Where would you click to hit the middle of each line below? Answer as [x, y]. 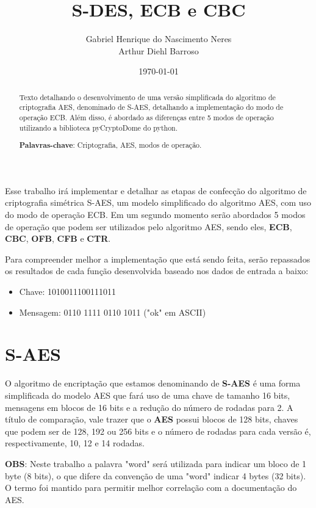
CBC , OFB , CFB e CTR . [58, 238]
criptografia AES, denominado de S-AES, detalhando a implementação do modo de [151, 107]
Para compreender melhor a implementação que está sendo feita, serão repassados [158, 259]
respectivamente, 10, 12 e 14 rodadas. [75, 443]
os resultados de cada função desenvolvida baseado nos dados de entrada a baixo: [157, 271]
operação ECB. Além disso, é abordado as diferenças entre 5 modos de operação [146, 118]
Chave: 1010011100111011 [68, 292]
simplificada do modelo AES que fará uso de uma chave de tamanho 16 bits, [148, 395]
